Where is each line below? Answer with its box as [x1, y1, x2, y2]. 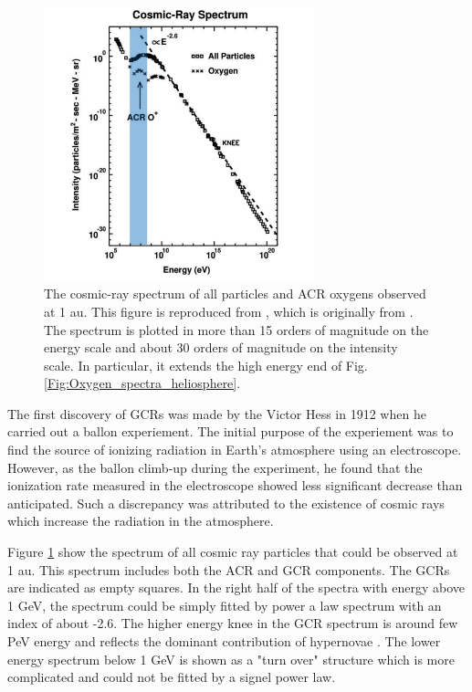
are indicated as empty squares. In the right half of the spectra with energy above [7, 578, 465, 597]
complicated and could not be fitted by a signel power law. [7, 667, 336, 687]
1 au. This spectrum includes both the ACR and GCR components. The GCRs [7, 560, 450, 579]
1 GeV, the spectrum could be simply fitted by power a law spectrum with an [7, 595, 442, 614]
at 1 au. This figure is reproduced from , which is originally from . [44, 301, 414, 320]
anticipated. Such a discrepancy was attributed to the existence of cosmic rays [7, 493, 445, 512]
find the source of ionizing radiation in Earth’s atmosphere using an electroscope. [7, 440, 462, 459]
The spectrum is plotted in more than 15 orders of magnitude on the [44, 320, 429, 339]
